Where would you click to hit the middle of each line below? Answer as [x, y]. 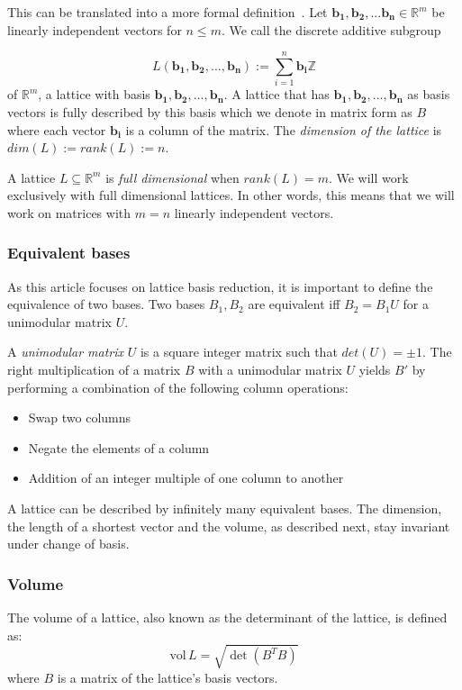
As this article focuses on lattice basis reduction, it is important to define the [220, 286]
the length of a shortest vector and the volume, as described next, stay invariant [229, 526]
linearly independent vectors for [95, 29]
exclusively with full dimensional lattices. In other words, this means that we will [231, 195]
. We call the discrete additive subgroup [331, 29]
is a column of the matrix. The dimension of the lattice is [284, 129]
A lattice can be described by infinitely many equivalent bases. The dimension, [225, 508]
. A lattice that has [276, 94]
